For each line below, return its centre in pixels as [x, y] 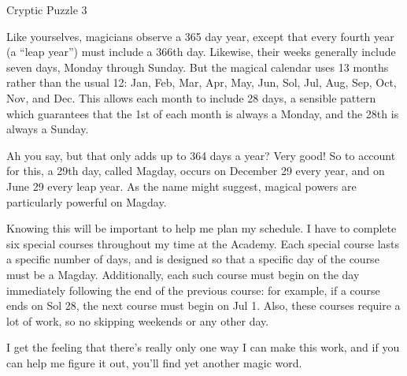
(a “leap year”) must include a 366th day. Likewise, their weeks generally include [201, 52]
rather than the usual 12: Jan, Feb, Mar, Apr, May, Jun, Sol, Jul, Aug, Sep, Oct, [202, 82]
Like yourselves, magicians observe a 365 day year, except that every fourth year [200, 36]
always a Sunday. [48, 129]
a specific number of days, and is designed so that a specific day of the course [193, 259]
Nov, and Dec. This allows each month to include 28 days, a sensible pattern [191, 97]
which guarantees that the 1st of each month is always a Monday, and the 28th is [203, 113]
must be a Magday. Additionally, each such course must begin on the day [183, 274]
